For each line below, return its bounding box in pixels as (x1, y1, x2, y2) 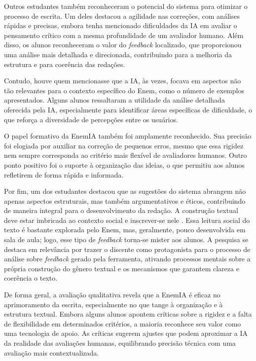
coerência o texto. (4, 273, 58, 283)
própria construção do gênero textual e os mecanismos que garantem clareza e (4, 263, 239, 273)
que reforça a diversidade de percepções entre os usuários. (4, 114, 178, 124)
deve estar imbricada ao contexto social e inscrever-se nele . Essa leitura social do (4, 215, 250, 225)
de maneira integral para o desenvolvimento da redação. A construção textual (4, 205, 238, 216)
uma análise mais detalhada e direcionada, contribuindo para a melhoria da (4, 49, 232, 59)
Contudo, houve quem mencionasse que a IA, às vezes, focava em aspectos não (4, 75, 241, 86)
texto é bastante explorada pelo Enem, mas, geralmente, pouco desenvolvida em (4, 224, 246, 235)
